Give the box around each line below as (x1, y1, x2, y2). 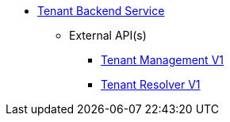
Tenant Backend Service (37, 4, 165, 17)
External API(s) (69, 29, 147, 42)
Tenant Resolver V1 (101, 78, 201, 91)
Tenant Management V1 (101, 53, 224, 67)
